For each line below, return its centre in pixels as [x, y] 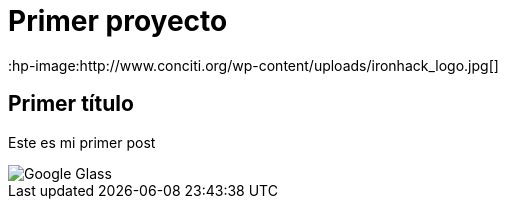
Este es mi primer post [82, 142]
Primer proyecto [118, 21]
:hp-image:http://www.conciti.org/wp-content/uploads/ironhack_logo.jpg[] [253, 65]
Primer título [71, 104]
